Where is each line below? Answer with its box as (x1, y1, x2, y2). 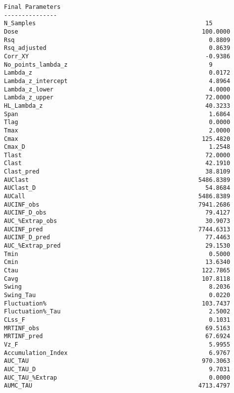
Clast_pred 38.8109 (4, 168, 231, 175)
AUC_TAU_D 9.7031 (4, 365, 231, 373)
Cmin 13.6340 (4, 259, 231, 266)
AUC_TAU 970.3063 (4, 357, 231, 365)
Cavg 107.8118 (4, 275, 231, 282)
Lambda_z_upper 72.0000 (4, 94, 231, 101)
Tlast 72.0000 (4, 151, 231, 159)
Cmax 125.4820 (4, 135, 231, 142)
